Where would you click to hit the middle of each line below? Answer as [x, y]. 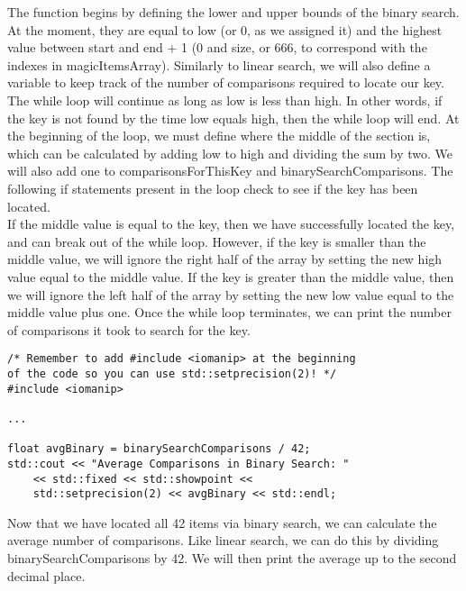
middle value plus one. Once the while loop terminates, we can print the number [229, 312]
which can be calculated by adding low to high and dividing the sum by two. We [230, 153]
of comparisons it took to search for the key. [129, 329]
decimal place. [46, 575]
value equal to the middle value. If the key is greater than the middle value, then [231, 276]
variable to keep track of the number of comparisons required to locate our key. [226, 82]
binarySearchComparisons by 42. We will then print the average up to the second [232, 558]
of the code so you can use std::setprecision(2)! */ [172, 373]
